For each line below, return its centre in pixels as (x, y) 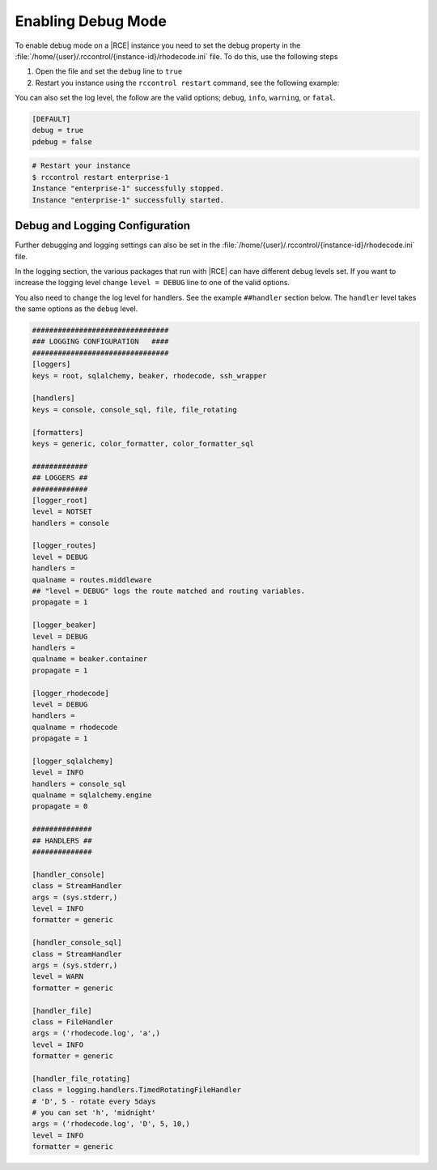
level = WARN (58, 977)
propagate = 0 (60, 807)
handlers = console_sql (79, 784)
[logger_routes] (64, 546)
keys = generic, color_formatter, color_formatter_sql (143, 443)
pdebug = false (62, 141)
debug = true (58, 130)
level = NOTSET (62, 512)
